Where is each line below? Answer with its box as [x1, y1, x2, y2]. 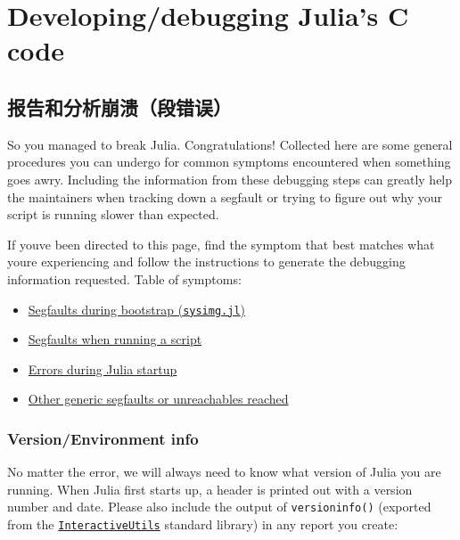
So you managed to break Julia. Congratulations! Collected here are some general [7, 135, 453, 153]
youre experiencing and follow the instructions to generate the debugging [7, 252, 406, 271]
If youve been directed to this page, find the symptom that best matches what [7, 234, 435, 253]
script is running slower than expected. [7, 205, 219, 224]
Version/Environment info [7, 427, 199, 449]
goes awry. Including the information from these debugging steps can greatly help [7, 169, 453, 188]
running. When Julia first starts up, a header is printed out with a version [7, 479, 413, 498]
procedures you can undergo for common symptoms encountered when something [7, 152, 451, 171]
